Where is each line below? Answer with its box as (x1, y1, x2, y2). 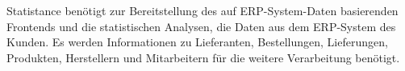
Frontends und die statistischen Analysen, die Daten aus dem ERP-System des (6, 18, 396, 34)
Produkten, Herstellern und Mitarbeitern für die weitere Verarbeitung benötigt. (6, 49, 400, 65)
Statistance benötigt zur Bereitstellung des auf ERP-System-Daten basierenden (6, 2, 399, 18)
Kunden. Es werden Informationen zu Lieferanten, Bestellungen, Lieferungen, (6, 34, 388, 50)
